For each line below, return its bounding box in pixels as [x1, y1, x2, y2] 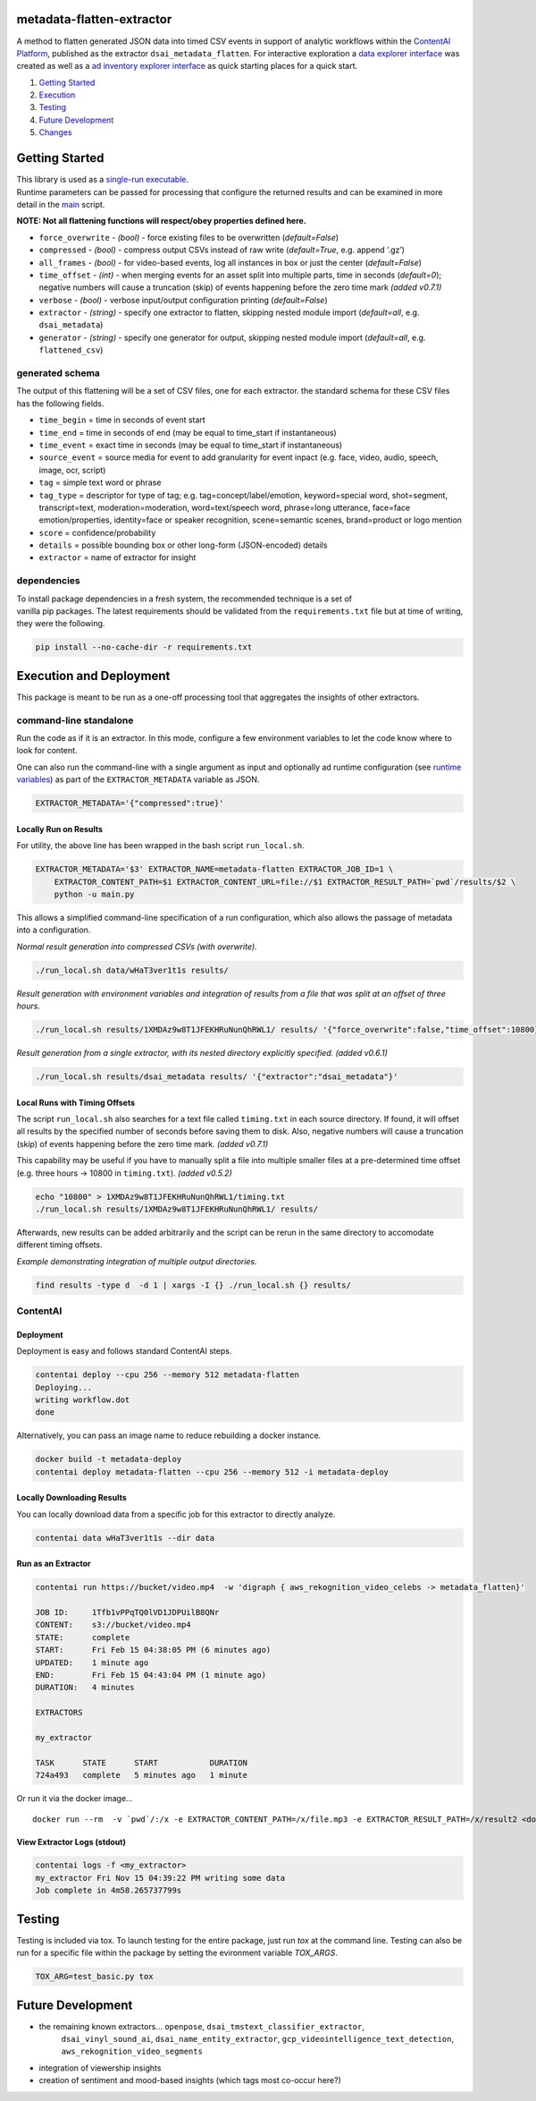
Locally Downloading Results [16, 1493, 127, 1503]
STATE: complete [35, 1632, 130, 1642]
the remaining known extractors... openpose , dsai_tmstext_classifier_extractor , [38, 2020, 365, 2031]
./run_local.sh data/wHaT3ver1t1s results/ [35, 965, 230, 975]
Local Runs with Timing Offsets [16, 1097, 136, 1108]
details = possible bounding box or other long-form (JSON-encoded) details [38, 540, 328, 550]
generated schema [16, 367, 100, 379]
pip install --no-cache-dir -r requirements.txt [35, 642, 253, 652]
